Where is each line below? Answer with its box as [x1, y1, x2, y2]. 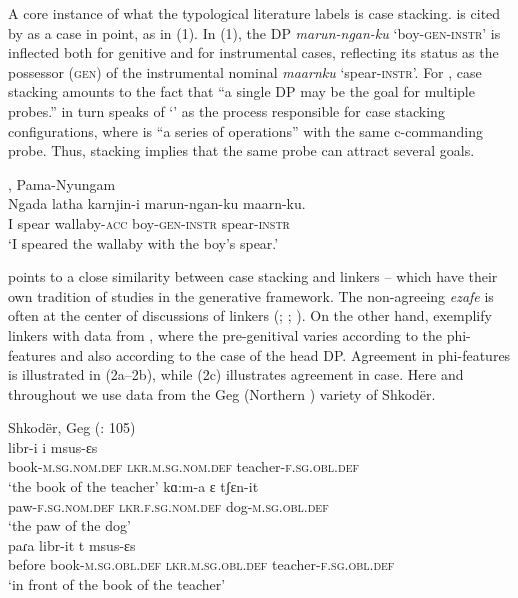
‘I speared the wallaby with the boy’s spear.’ [8, 232, 279, 253]
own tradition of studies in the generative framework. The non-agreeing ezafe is [8, 285, 494, 306]
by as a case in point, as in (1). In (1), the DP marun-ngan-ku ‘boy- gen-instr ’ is [8, 22, 501, 43]
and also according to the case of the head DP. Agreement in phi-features [60, 344, 511, 365]
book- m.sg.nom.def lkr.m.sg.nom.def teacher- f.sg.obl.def [8, 456, 359, 477]
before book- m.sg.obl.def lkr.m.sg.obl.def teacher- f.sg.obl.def [8, 554, 395, 575]
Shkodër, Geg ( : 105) [8, 417, 136, 438]
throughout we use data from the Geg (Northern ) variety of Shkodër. [8, 383, 436, 404]
